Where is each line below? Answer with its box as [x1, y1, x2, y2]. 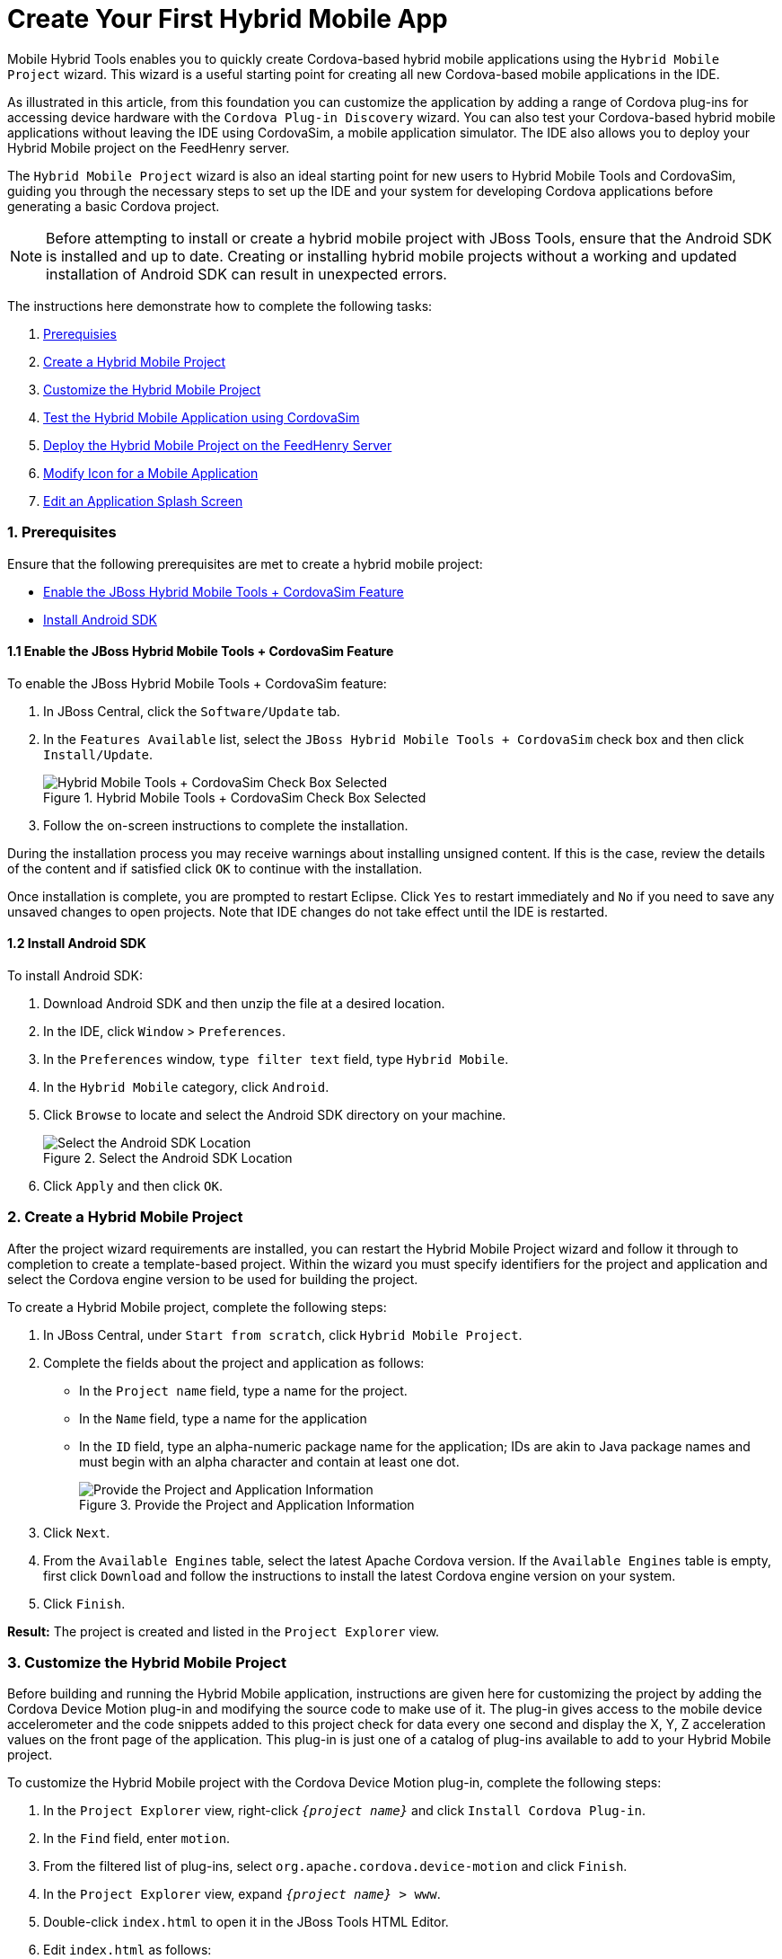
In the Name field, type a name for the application [79, 1410, 367, 1426]
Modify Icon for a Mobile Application [43, 465, 259, 481]
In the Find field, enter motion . [43, 1830, 231, 1847]
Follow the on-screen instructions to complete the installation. [43, 817, 409, 833]
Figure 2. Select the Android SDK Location [43, 1149, 293, 1166]
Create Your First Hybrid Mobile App [7, 4, 448, 34]
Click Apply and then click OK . [43, 1177, 223, 1193]
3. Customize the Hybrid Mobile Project [7, 1653, 286, 1672]
